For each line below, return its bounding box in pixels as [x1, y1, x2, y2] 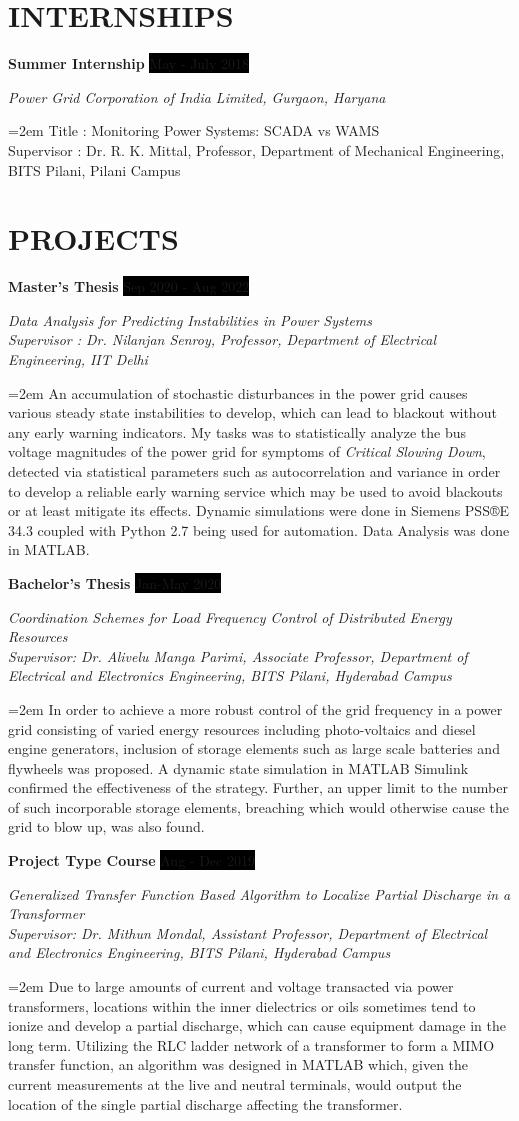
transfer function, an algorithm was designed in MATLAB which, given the [8, 1054, 469, 1075]
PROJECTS [8, 218, 179, 259]
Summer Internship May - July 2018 [8, 53, 250, 74]
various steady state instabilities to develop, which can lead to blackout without [8, 402, 497, 423]
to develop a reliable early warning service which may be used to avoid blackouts [8, 480, 503, 501]
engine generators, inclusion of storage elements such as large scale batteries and [8, 738, 500, 759]
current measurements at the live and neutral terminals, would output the [8, 1074, 462, 1094]
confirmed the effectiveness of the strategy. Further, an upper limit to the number [8, 777, 508, 798]
